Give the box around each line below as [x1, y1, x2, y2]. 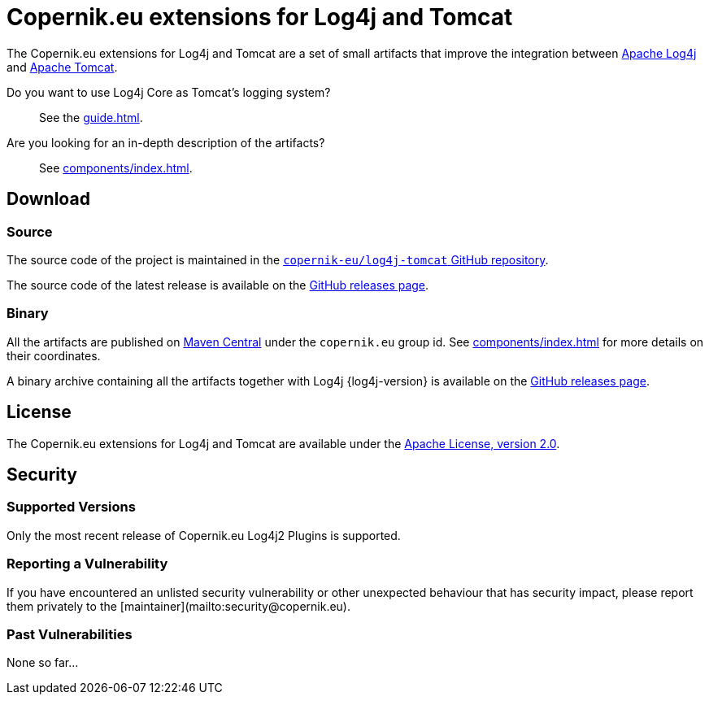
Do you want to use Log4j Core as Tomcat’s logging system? [7, 85, 331, 99]
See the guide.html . [39, 110, 143, 124]
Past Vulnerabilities [7, 625, 133, 642]
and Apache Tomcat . [7, 59, 118, 74]
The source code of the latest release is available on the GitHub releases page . [7, 277, 429, 292]
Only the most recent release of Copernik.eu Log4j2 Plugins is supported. [7, 528, 401, 542]
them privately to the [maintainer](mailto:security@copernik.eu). [7, 599, 350, 613]
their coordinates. [7, 348, 101, 363]
